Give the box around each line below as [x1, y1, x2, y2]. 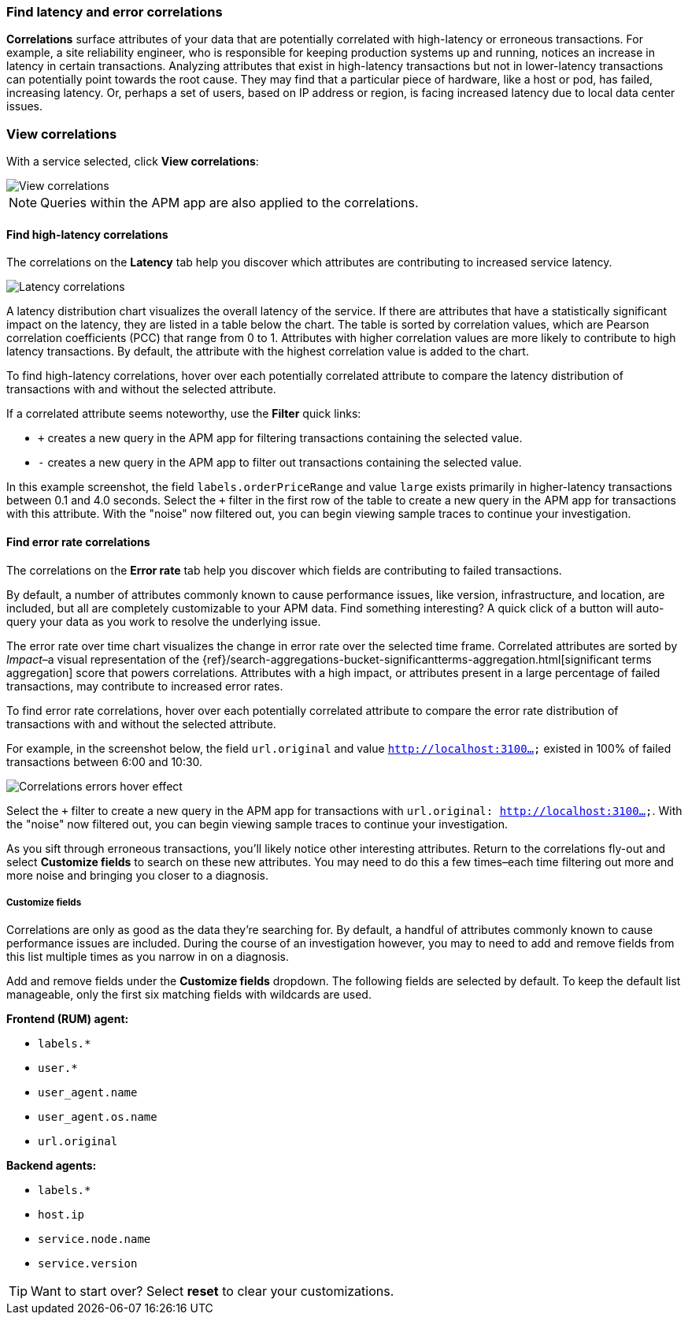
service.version [38, 1257, 138, 1271]
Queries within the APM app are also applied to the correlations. [40, 195, 419, 211]
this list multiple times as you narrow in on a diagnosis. [6, 950, 290, 964]
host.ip [38, 1208, 85, 1222]
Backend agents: [6, 1159, 97, 1173]
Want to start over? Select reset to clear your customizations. [31, 1283, 394, 1300]
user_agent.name [38, 1086, 138, 1100]
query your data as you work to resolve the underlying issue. [6, 614, 321, 628]
